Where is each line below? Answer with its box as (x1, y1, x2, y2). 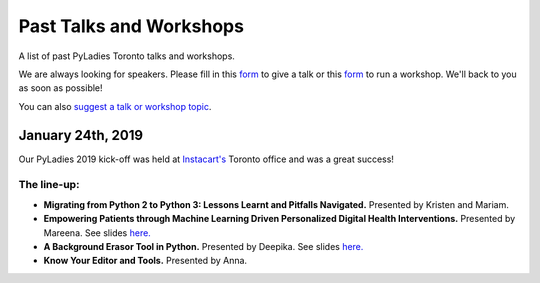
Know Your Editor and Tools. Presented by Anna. (43, 255, 248, 267)
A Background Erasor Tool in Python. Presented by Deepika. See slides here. (43, 240, 364, 252)
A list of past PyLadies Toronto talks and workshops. (18, 50, 235, 62)
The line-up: (18, 178, 80, 192)
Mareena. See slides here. (43, 226, 152, 239)
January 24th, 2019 (18, 126, 144, 144)
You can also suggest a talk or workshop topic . (18, 100, 212, 112)
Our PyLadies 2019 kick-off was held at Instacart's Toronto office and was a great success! (18, 153, 395, 165)
